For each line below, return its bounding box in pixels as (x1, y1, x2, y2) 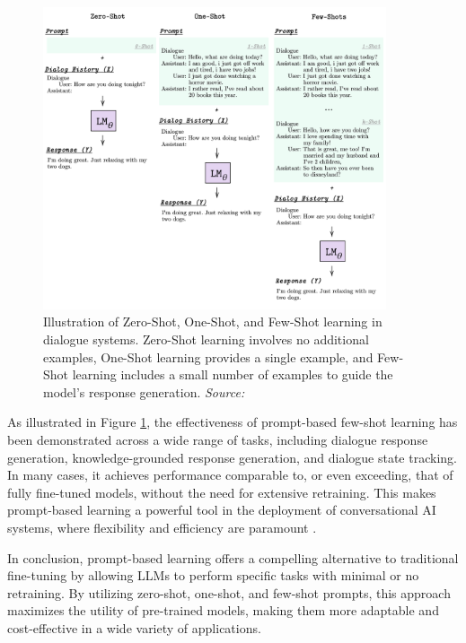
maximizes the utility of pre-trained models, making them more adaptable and (7, 601, 439, 620)
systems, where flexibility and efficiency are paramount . (7, 518, 317, 536)
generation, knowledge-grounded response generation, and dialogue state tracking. (7, 447, 457, 466)
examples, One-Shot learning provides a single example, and (43, 347, 374, 366)
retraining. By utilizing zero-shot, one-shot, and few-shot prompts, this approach (7, 583, 451, 602)
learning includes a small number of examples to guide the (72, 365, 393, 384)
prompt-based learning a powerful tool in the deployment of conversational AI (7, 500, 436, 519)
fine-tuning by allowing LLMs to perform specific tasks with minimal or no (7, 566, 419, 585)
